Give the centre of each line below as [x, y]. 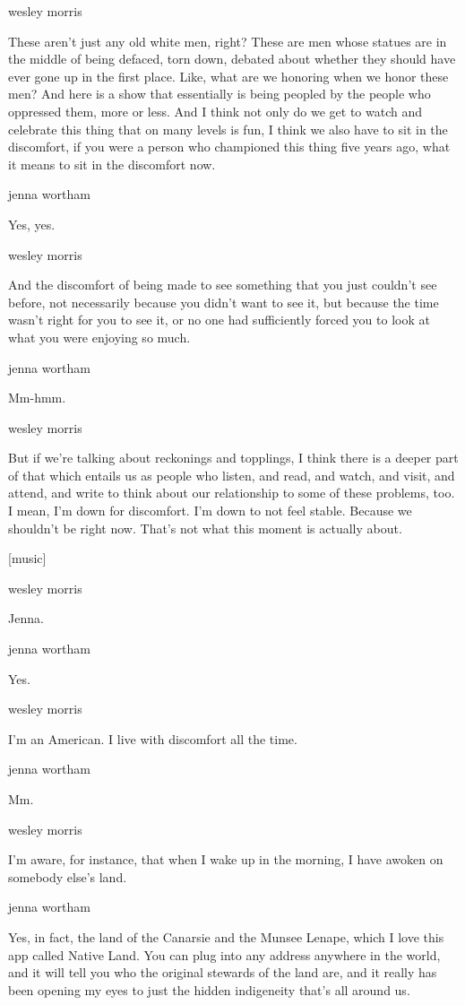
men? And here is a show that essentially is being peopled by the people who [220, 94]
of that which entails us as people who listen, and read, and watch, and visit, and [232, 475]
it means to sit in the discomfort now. [112, 164]
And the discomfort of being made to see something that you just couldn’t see [223, 285]
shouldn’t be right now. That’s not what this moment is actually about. [205, 528]
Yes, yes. [32, 224]
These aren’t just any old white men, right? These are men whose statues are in [228, 41]
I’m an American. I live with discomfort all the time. [153, 738]
